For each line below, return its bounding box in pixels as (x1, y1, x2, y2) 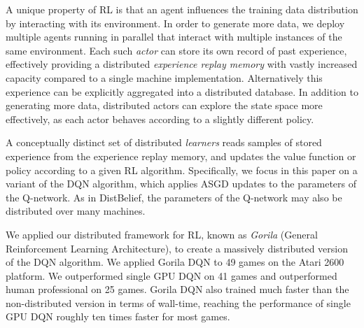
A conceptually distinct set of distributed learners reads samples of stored (6, 135, 322, 150)
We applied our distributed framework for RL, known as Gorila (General (6, 227, 318, 241)
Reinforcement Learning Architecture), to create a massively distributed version (6, 241, 349, 255)
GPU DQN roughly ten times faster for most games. (6, 309, 230, 324)
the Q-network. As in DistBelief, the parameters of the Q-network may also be (6, 190, 342, 204)
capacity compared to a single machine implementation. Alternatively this (6, 70, 323, 85)
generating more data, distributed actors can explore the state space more (6, 98, 323, 113)
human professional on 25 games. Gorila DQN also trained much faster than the (6, 282, 349, 297)
